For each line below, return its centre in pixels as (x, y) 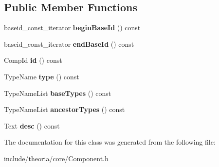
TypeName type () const (42, 76)
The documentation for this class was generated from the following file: (110, 142)
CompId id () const (33, 60)
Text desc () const (32, 125)
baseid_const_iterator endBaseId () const (69, 44)
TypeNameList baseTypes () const (58, 93)
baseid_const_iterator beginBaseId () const (72, 28)
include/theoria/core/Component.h (56, 158)
